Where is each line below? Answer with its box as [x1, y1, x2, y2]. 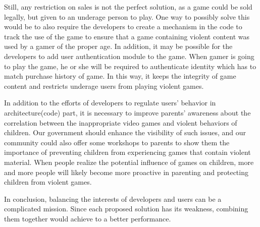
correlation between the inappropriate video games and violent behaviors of [4, 117, 237, 128]
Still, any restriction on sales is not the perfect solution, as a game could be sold [4, 2, 252, 12]
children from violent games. [4, 177, 92, 187]
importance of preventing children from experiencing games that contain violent [4, 147, 251, 157]
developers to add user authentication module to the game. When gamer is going [4, 50, 254, 61]
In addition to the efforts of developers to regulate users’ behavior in [4, 97, 216, 108]
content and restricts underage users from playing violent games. [4, 80, 204, 91]
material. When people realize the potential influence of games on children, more [4, 156, 254, 167]
